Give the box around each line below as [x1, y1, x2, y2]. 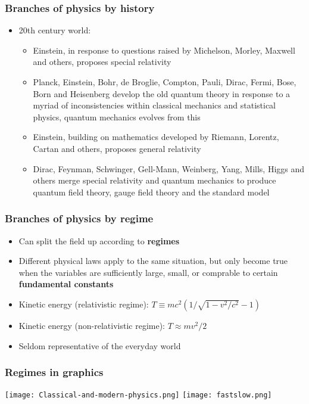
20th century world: [18, 24, 91, 36]
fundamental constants [18, 278, 114, 290]
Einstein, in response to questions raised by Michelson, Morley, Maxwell [33, 43, 295, 56]
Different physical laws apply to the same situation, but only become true [18, 254, 288, 267]
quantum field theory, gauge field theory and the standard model [33, 185, 270, 198]
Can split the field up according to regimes [18, 234, 180, 247]
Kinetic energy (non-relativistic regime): [18, 319, 165, 331]
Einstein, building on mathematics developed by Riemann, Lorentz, [33, 130, 279, 143]
